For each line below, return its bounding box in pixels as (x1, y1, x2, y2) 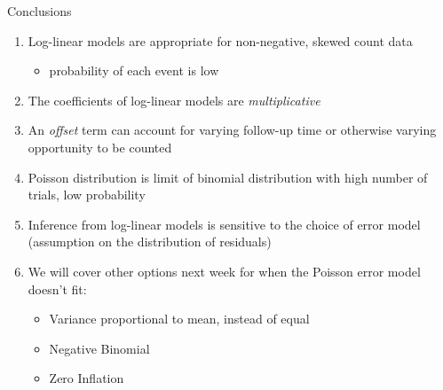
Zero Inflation (49, 369, 124, 387)
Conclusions (7, 2, 72, 19)
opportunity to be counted (28, 137, 172, 156)
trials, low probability (28, 185, 146, 204)
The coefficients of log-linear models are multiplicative (28, 90, 320, 109)
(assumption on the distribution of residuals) (28, 232, 272, 251)
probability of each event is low (49, 61, 219, 80)
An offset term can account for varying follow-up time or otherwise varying (28, 121, 437, 139)
